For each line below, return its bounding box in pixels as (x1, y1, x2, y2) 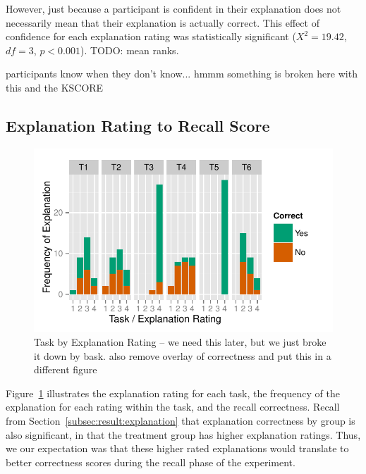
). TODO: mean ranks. (80, 42, 179, 57)
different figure (34, 362, 97, 377)
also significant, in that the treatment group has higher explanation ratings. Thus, (6, 427, 361, 442)
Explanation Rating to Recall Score (6, 114, 270, 136)
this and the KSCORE (6, 80, 104, 94)
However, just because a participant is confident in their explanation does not (6, 1, 341, 15)
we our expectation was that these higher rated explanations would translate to (6, 441, 349, 456)
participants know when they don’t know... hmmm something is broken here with (6, 66, 358, 81)
